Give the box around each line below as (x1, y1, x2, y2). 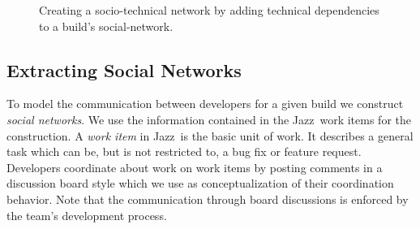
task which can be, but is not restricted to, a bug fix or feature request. (6, 143, 362, 160)
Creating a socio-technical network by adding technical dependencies (39, 2, 379, 18)
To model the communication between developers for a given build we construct (6, 95, 404, 112)
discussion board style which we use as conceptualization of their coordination (6, 175, 394, 192)
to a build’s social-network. (39, 17, 174, 34)
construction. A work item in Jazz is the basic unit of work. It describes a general (6, 127, 414, 144)
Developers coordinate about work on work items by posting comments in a (6, 158, 383, 175)
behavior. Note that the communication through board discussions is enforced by (6, 190, 409, 207)
